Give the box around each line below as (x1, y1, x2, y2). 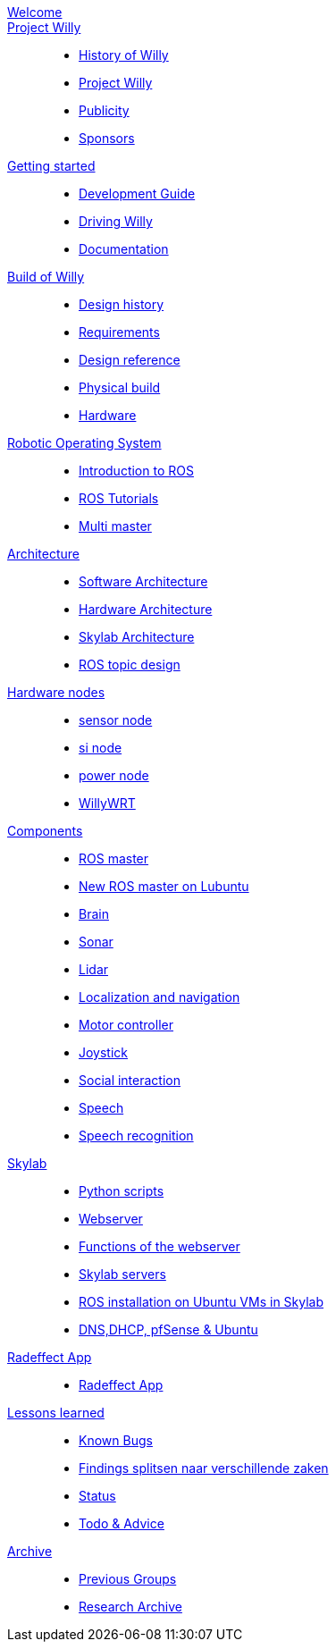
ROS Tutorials (79, 491, 159, 506)
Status (79, 1488, 116, 1503)
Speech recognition (79, 1128, 194, 1143)
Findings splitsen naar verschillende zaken (79, 1460, 329, 1476)
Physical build (79, 380, 161, 395)
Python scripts (79, 1183, 164, 1199)
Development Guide (79, 186, 196, 201)
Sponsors (79, 130, 135, 146)
